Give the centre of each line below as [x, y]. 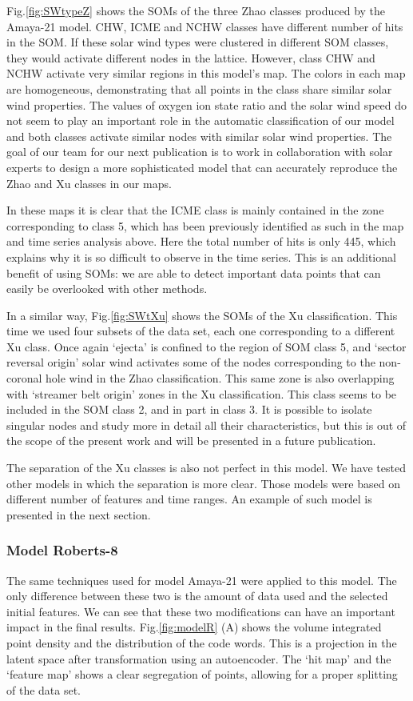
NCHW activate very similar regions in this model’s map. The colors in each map [206, 73]
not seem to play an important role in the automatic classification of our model [201, 120]
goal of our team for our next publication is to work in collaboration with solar [200, 152]
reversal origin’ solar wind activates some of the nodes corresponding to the [191, 362]
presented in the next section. [79, 514]
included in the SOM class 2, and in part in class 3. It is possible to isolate [189, 409]
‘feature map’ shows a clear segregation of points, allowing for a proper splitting [202, 674]
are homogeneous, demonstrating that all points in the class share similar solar [199, 88]
